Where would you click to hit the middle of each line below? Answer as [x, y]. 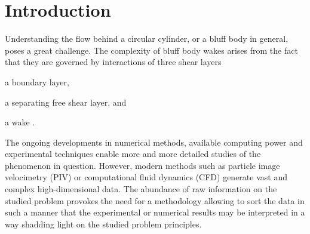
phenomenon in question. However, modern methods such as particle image [142, 165]
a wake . [20, 122]
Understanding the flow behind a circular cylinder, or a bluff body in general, [147, 39]
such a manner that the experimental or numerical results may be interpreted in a [155, 212]
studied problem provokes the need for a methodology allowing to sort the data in [155, 200]
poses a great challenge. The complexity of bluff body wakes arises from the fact [151, 50]
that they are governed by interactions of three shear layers [113, 62]
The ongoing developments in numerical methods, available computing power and [154, 142]
